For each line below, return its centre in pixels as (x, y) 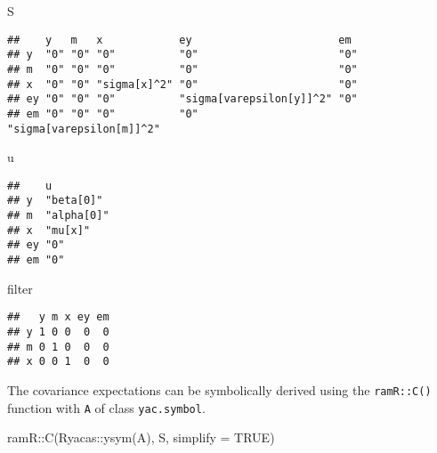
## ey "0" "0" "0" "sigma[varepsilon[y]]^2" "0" (182, 99)
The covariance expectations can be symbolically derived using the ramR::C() (219, 389)
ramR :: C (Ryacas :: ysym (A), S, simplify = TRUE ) (141, 437)
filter (20, 288)
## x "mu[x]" (49, 230)
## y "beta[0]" (55, 201)
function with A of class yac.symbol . (106, 407)
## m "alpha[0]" (58, 216)
